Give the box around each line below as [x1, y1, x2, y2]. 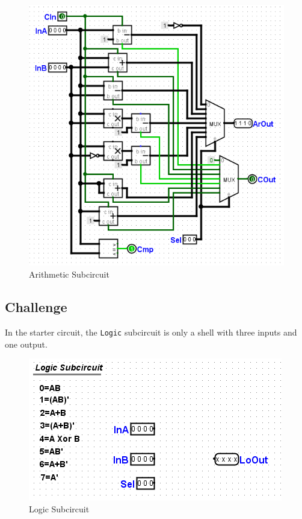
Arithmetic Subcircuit [29, 268, 109, 281]
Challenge [5, 298, 67, 316]
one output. [5, 337, 48, 350]
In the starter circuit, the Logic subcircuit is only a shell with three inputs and [5, 325, 297, 338]
